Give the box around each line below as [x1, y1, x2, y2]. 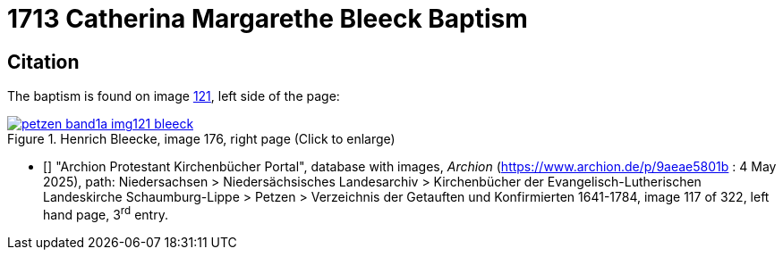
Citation [7, 50, 80, 73]
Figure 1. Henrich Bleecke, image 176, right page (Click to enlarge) [7, 131, 396, 147]
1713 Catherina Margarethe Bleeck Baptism [7, 4, 528, 34]
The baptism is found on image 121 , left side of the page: [7, 88, 340, 104]
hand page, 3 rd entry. [43, 204, 168, 222]
